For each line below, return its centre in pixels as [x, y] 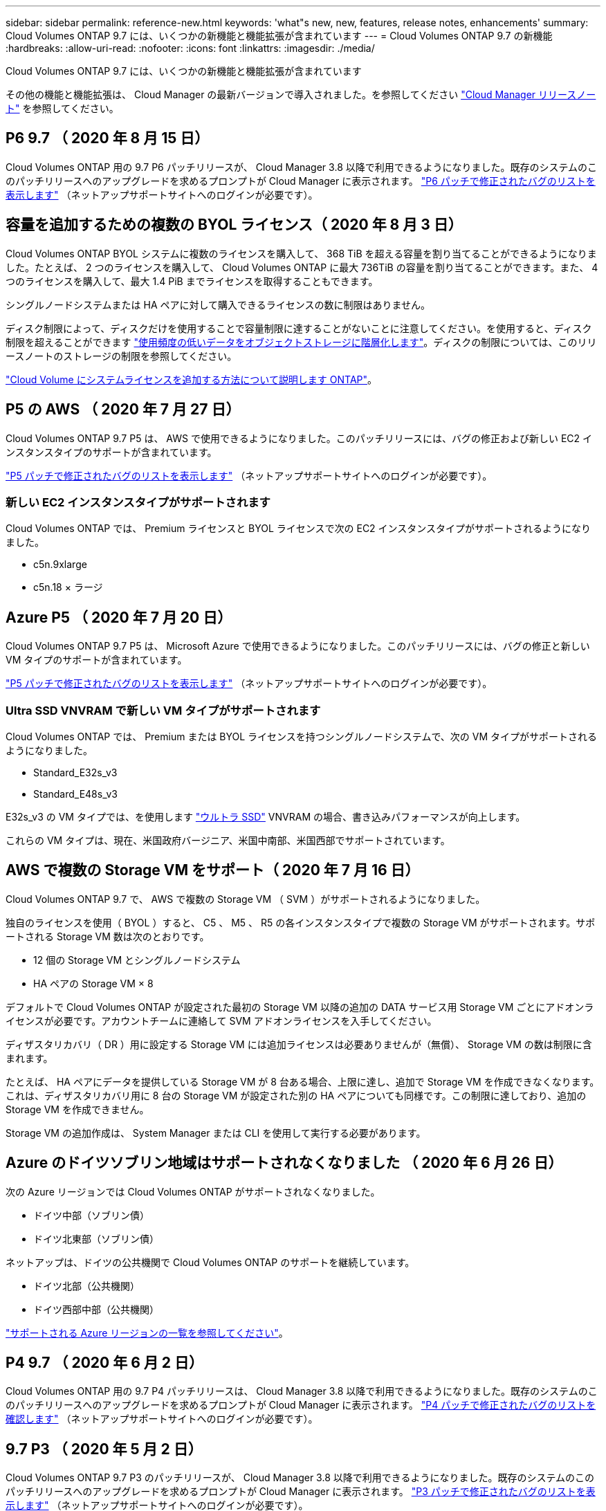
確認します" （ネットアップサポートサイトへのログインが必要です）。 [162, 1419]
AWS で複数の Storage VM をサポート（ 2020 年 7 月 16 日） [213, 870]
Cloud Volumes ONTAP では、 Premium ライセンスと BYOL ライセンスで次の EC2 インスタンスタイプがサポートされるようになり [299, 529]
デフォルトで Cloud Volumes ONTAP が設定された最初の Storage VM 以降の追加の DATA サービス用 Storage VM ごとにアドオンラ [300, 1007]
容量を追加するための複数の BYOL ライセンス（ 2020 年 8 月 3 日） [234, 225]
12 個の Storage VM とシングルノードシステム [137, 960]
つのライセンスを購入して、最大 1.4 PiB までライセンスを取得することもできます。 [192, 281]
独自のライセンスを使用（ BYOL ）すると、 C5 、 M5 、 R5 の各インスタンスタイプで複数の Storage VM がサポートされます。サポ [301, 922]
